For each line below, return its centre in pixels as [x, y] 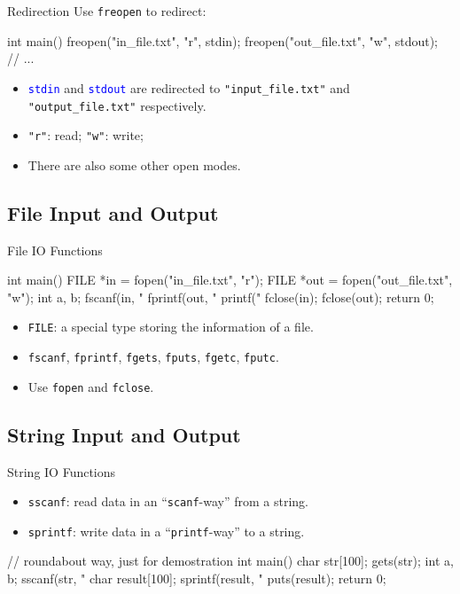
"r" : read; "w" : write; [86, 135]
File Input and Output [113, 212]
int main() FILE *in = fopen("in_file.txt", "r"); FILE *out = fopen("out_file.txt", [230, 280]
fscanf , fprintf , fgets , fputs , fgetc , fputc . [153, 357]
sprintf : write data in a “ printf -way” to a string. [166, 531]
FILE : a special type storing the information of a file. [171, 327]
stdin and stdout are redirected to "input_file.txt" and [189, 87]
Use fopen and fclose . [91, 386]
